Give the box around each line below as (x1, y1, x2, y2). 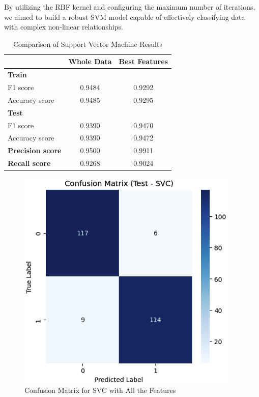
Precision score (8, 145, 62, 156)
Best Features (119, 56, 168, 67)
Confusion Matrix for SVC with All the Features (24, 384, 176, 395)
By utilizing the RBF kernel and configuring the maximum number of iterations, (4, 2, 255, 12)
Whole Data (68, 56, 112, 67)
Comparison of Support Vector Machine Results (13, 38, 162, 49)
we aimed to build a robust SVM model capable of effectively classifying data (4, 11, 245, 22)
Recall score (8, 158, 51, 168)
